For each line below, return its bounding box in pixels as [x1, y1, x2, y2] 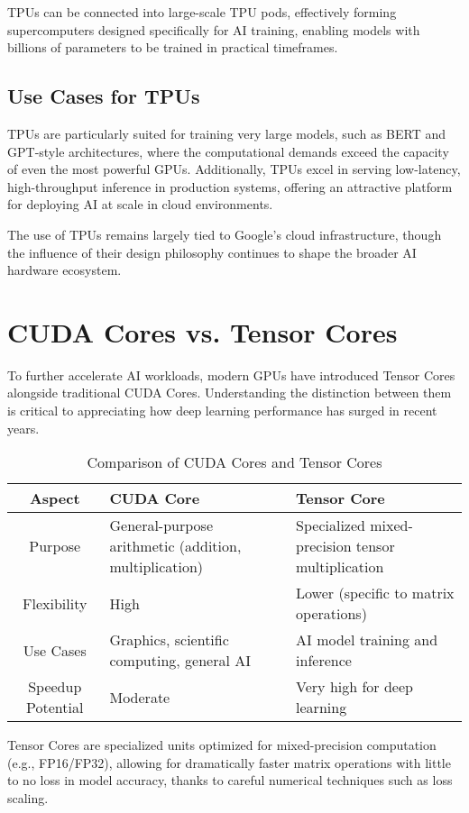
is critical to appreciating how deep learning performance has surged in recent [7, 401, 437, 420]
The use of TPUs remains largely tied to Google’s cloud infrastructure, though [7, 224, 442, 243]
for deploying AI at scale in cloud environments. [7, 195, 273, 214]
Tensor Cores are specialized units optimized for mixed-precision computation [7, 735, 437, 754]
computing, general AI [109, 650, 251, 671]
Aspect [29, 488, 80, 509]
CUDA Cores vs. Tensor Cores [7, 313, 398, 350]
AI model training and [296, 629, 438, 651]
